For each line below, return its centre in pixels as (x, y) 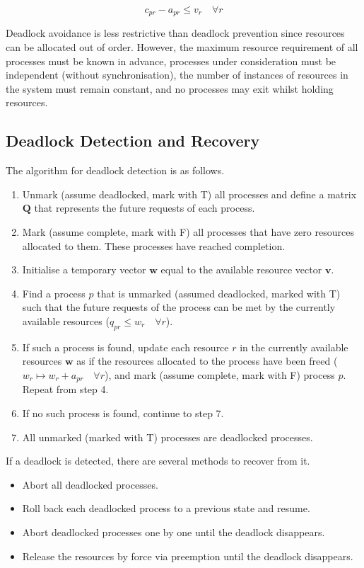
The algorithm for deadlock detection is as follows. (115, 170)
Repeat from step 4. (65, 389)
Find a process (54, 293)
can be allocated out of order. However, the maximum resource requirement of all (182, 47)
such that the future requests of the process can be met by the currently (179, 307)
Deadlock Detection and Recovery (133, 141)
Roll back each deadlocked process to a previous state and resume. (166, 508)
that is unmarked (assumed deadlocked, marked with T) (219, 293)
